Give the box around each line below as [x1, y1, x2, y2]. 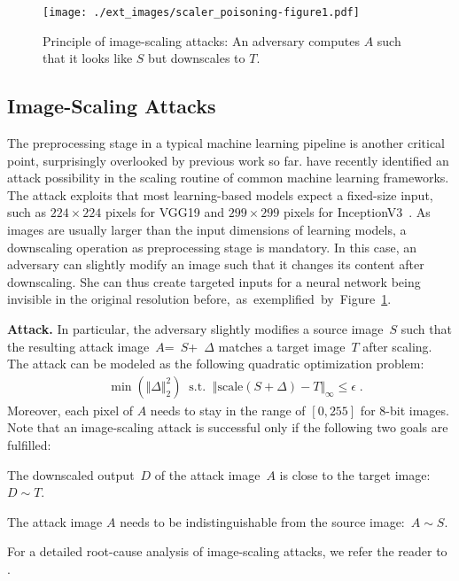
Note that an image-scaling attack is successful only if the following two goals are [7, 418, 448, 437]
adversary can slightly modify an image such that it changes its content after [7, 255, 424, 274]
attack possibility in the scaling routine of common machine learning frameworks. [7, 168, 449, 187]
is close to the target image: [279, 465, 431, 484]
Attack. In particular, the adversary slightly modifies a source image [7, 319, 384, 337]
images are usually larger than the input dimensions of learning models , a [7, 221, 407, 239]
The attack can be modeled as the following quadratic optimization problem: [7, 354, 424, 373]
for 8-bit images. [360, 400, 449, 419]
